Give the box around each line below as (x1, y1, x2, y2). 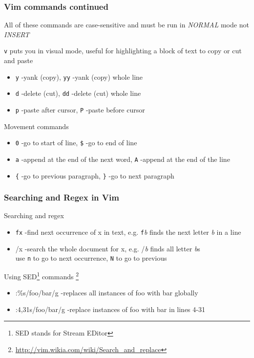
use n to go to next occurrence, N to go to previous (15, 253, 167, 263)
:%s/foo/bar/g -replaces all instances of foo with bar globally (15, 288, 198, 298)
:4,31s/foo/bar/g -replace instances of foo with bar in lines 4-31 (15, 304, 205, 314)
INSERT (4, 29, 30, 39)
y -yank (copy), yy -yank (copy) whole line (15, 71, 143, 82)
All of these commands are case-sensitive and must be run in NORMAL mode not (4, 20, 249, 30)
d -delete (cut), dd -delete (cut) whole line (15, 88, 141, 98)
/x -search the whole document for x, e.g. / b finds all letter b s (15, 243, 200, 253)
